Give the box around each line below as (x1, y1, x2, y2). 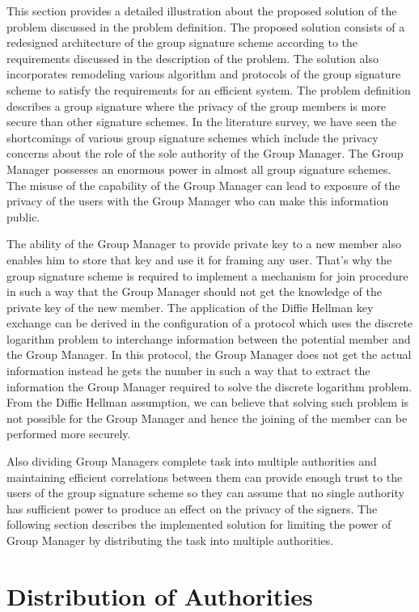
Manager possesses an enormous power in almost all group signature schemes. (6, 160, 391, 177)
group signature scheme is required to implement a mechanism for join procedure (6, 267, 408, 284)
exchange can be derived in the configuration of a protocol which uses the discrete (6, 314, 413, 331)
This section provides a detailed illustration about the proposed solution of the (6, 2, 397, 19)
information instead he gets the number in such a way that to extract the (6, 362, 370, 379)
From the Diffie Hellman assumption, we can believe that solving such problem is (6, 394, 409, 411)
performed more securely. (6, 425, 131, 442)
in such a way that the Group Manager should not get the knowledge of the (6, 283, 382, 300)
